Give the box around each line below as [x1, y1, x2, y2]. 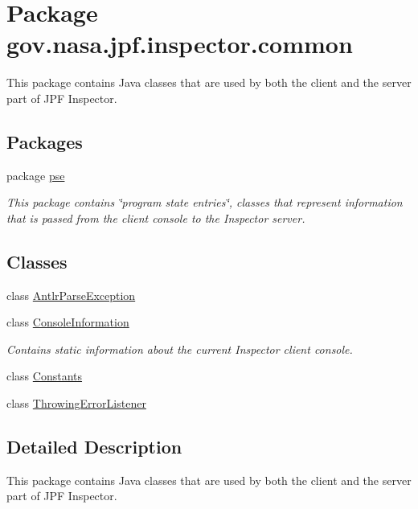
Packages [6, 129, 83, 154]
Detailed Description [6, 434, 182, 459]
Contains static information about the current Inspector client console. [6, 340, 353, 357]
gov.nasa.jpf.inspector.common [6, 27, 353, 60]
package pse [6, 166, 65, 183]
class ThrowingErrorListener [6, 395, 146, 412]
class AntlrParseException [6, 286, 136, 303]
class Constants [6, 367, 83, 384]
